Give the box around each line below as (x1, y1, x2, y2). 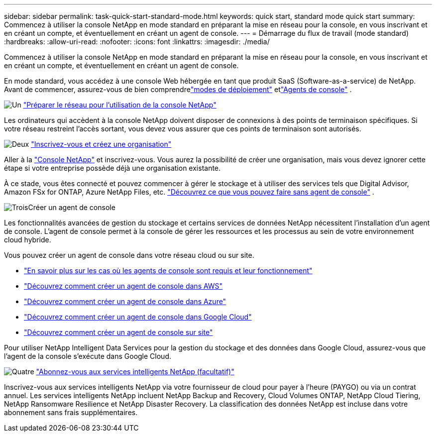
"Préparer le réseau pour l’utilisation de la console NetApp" (23, 101, 217, 109)
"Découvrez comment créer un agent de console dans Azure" (24, 297, 226, 306)
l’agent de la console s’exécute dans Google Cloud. (4, 352, 172, 360)
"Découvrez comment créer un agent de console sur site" (24, 328, 213, 336)
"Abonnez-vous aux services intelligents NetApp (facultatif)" (36, 367, 234, 376)
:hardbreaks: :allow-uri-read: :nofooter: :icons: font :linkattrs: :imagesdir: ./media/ (4, 37, 270, 46)
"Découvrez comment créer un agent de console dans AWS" (24, 282, 223, 290)
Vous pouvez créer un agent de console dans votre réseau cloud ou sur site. (4, 251, 254, 259)
